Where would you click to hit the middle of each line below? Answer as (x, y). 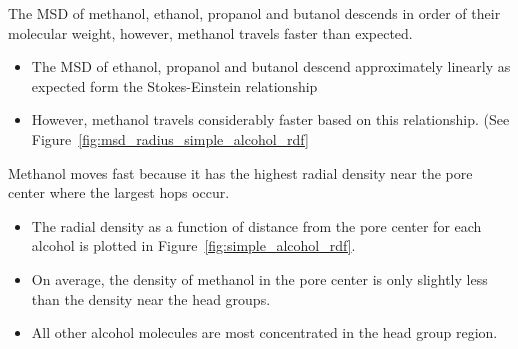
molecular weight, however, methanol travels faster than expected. (210, 32)
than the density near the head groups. (151, 298)
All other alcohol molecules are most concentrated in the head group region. (264, 332)
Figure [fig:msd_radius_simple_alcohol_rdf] (170, 138)
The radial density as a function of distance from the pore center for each (256, 225)
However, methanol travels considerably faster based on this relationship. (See (270, 119)
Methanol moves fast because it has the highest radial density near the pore (240, 172)
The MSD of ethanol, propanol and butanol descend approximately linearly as (271, 66)
